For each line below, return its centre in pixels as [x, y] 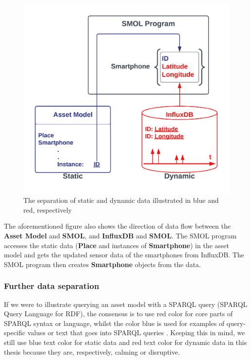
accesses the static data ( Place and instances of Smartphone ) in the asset [117, 245]
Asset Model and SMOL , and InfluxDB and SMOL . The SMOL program [120, 235]
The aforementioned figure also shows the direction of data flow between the [117, 226]
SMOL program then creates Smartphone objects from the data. [102, 264]
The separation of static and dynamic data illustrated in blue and [121, 200]
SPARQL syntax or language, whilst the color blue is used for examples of [114, 323]
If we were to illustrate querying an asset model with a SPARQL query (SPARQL [126, 304]
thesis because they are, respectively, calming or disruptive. [92, 351]
